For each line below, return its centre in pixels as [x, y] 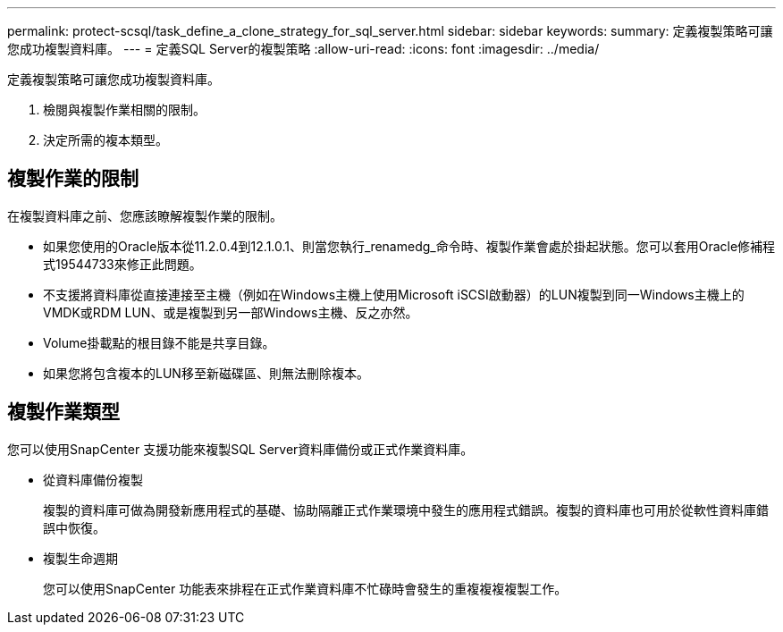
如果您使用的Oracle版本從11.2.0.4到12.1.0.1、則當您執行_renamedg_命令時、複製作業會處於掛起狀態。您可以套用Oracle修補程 [409, 246]
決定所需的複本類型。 [105, 140]
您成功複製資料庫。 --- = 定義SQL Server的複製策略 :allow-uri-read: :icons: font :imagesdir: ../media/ [303, 49]
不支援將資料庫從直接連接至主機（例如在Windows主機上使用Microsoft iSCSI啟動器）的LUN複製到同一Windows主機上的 [394, 294]
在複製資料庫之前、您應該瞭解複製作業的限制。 [145, 215]
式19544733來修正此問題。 [122, 264]
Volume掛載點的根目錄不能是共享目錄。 [159, 342]
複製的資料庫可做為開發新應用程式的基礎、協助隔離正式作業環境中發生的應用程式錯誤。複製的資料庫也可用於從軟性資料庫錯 [406, 510]
